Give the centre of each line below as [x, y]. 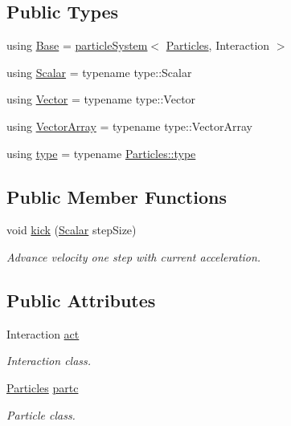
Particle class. [41, 414]
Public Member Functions [117, 196]
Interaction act [43, 333]
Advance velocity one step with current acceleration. [134, 256]
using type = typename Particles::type [101, 153]
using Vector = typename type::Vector [101, 99]
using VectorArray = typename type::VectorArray [130, 126]
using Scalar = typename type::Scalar [99, 72]
